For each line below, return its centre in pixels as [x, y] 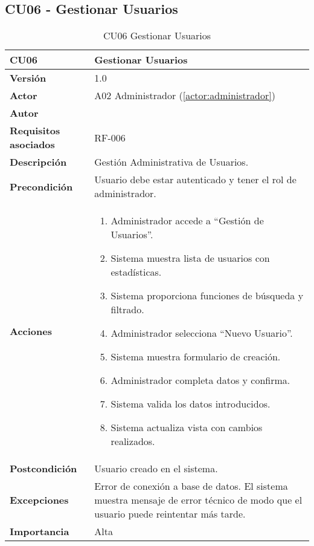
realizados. [133, 441]
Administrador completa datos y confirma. [200, 380]
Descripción [38, 162]
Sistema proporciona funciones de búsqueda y [207, 296]
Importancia [40, 531]
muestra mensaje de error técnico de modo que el [198, 500]
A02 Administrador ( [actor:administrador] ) [185, 96]
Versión [28, 78]
